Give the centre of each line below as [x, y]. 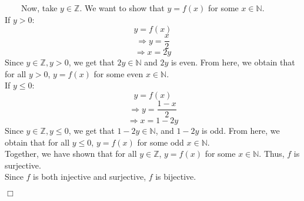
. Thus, [272, 154]
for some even [118, 73]
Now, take [39, 8]
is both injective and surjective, [90, 177]
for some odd [161, 142]
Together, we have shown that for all [71, 154]
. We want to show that [122, 8]
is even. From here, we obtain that [233, 62]
